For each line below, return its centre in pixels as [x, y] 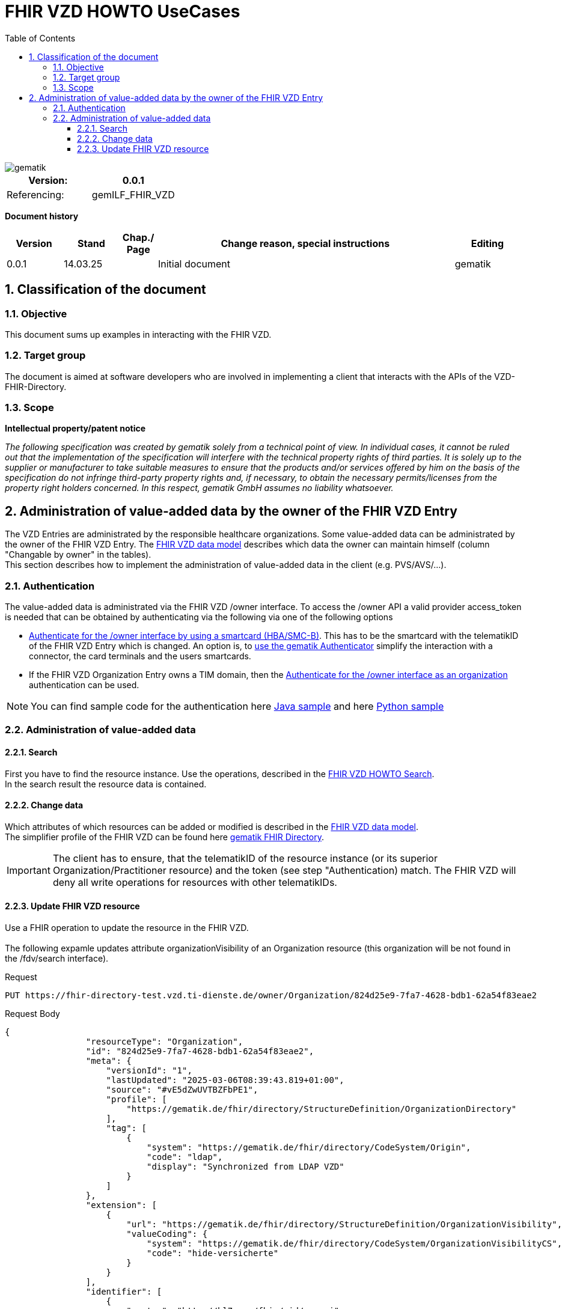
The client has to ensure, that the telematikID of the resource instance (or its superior [245, 858]
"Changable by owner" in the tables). [78, 555]
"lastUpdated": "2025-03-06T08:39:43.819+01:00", [225, 1080]
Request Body [32, 1014]
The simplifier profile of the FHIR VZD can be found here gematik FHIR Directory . [165, 837]
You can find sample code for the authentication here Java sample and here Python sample [237, 706]
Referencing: [35, 194]
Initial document [194, 264]
